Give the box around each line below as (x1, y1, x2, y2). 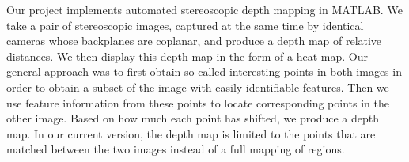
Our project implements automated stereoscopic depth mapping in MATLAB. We (6, 2, 403, 17)
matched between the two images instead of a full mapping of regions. (6, 141, 345, 157)
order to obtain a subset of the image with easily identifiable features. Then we (6, 78, 389, 95)
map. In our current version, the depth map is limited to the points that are (6, 125, 376, 141)
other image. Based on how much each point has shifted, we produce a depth (6, 110, 380, 126)
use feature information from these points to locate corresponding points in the (6, 94, 389, 111)
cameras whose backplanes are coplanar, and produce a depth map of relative (6, 32, 382, 49)
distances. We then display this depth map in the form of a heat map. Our (6, 47, 368, 64)
